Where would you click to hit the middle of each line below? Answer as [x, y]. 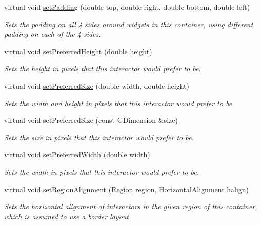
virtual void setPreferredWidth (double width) [77, 155]
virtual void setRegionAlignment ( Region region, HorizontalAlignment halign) [127, 189]
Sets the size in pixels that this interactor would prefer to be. [99, 137]
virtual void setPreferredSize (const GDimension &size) [91, 120]
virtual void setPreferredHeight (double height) [78, 51]
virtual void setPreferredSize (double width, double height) [97, 85]
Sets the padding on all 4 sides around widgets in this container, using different [129, 24]
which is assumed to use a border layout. [68, 216]
